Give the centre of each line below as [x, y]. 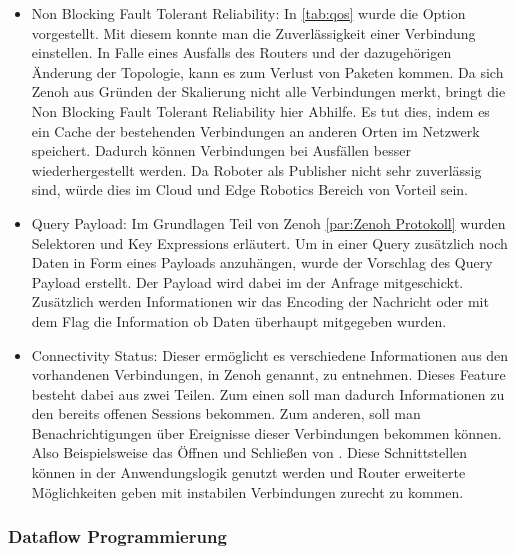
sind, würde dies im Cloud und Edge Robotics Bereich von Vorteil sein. [249, 189]
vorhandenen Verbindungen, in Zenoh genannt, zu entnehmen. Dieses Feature [268, 374]
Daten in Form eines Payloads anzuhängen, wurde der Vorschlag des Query [262, 262]
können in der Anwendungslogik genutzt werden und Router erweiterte [248, 472]
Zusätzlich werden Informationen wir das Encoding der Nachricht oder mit [260, 301]
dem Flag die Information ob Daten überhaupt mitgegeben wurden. [239, 320]
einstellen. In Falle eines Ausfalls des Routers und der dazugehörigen [241, 52]
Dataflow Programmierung [117, 536]
